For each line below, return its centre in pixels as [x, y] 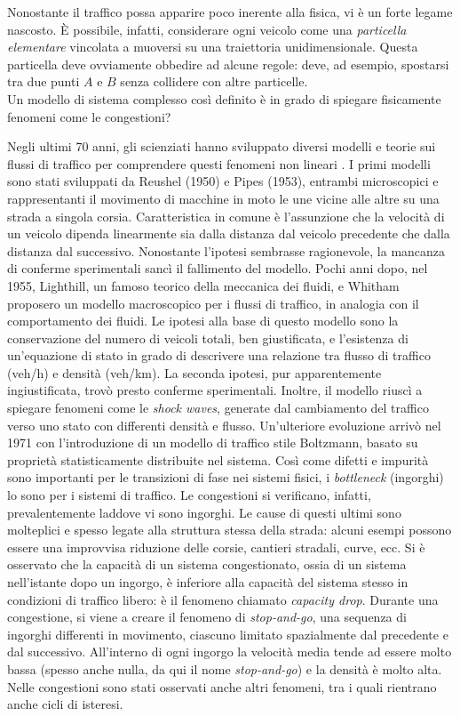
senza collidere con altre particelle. [214, 81]
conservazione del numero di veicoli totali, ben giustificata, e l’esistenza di [208, 338]
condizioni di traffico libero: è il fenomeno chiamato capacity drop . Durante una [223, 599]
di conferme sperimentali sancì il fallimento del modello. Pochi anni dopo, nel [218, 268]
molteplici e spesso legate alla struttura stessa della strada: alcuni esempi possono [230, 530]
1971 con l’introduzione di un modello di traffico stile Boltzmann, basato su [213, 442]
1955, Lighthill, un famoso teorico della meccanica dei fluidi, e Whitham [203, 285]
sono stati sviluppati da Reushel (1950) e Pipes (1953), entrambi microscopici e [223, 181]
